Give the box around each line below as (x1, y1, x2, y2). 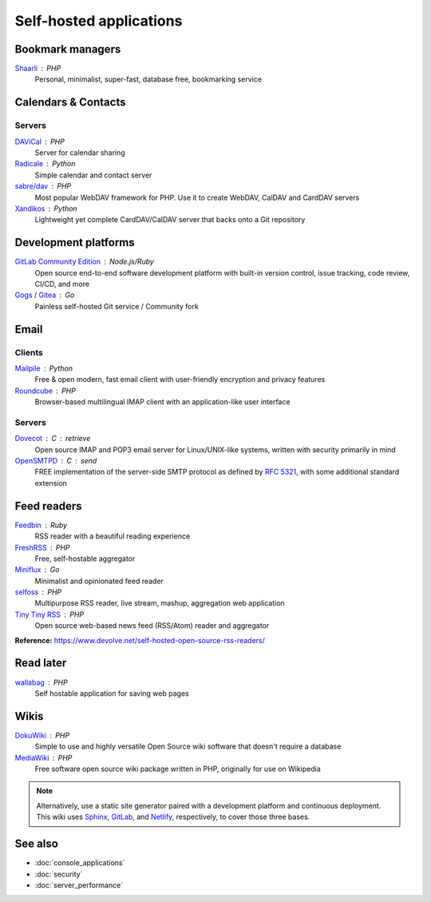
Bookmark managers (14, 42, 121, 56)
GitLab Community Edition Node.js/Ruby (14, 256, 155, 267)
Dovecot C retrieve (14, 434, 91, 443)
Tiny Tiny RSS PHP (14, 610, 84, 619)
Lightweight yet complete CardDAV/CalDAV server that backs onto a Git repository (34, 215, 306, 225)
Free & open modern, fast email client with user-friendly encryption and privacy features (34, 375, 326, 384)
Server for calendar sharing (34, 148, 125, 157)
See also (14, 837, 59, 851)
